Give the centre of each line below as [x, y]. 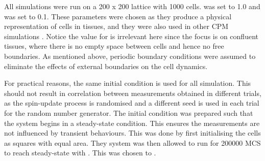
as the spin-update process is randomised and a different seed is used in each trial [132, 103]
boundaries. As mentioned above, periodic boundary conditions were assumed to [130, 56]
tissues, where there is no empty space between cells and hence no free [114, 46]
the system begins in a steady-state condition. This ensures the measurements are [132, 123]
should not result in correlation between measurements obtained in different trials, [133, 93]
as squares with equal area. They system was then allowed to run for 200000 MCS [132, 142]
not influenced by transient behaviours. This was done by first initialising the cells [132, 133]
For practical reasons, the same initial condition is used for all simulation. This [128, 83]
